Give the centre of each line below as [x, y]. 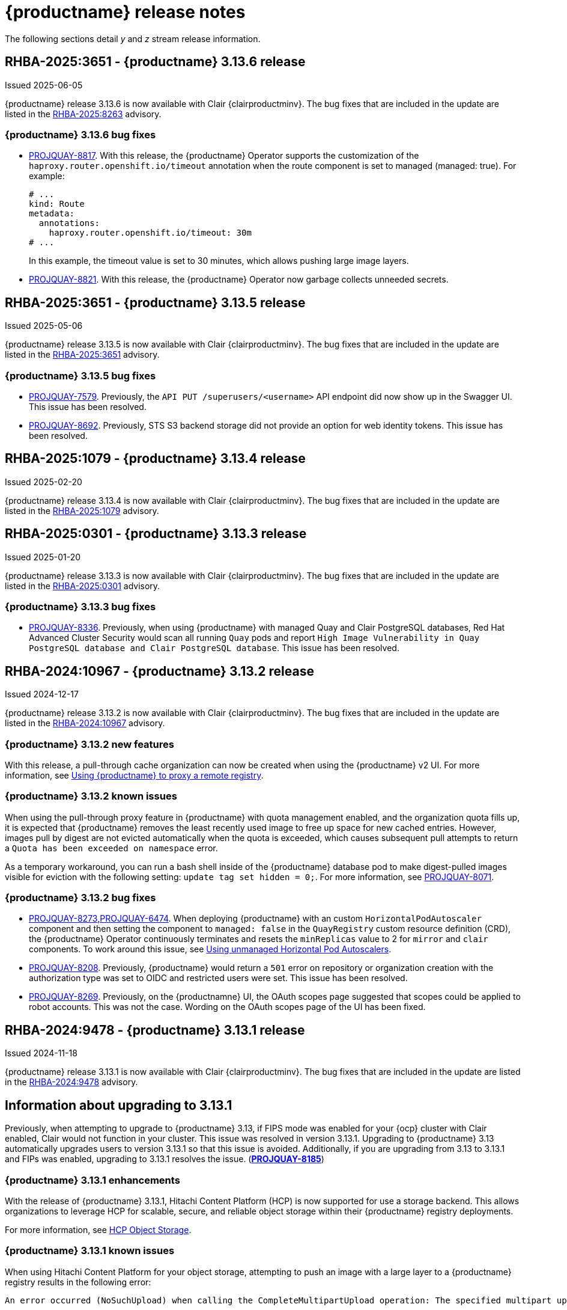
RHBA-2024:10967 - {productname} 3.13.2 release [159, 671]
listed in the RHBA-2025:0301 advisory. [83, 586]
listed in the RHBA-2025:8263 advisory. [83, 114]
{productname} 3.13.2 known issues [91, 796]
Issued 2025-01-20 [43, 557]
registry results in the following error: [78, 1282]
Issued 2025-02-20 [44, 482]
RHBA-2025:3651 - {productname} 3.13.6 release [155, 62]
